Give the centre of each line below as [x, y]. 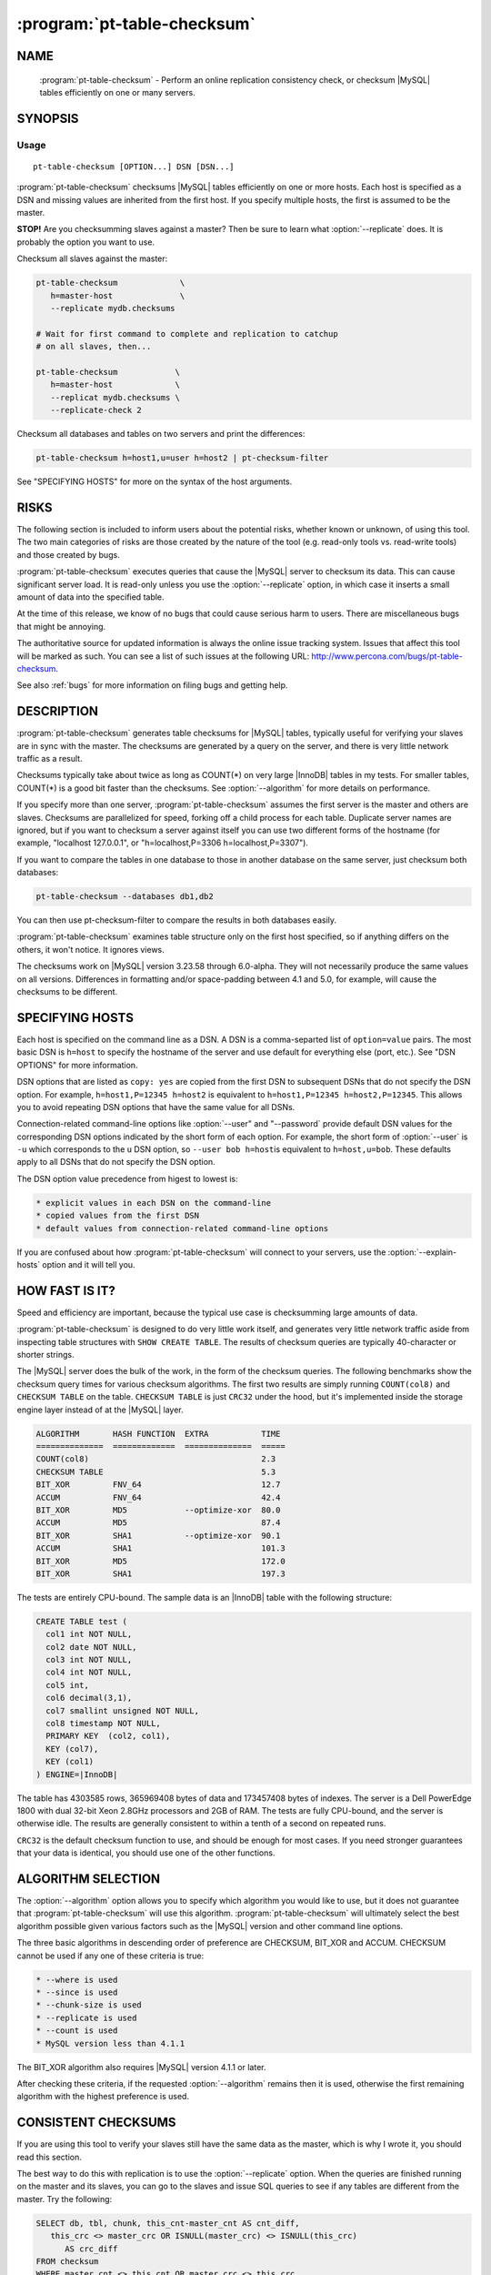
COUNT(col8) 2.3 [156, 1459]
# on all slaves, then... [94, 347]
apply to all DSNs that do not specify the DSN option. [116, 1162]
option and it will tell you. [89, 1264]
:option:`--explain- [422, 1252]
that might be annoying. [61, 626]
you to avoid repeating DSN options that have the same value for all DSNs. [156, 1107]
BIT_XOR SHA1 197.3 [160, 1573]
